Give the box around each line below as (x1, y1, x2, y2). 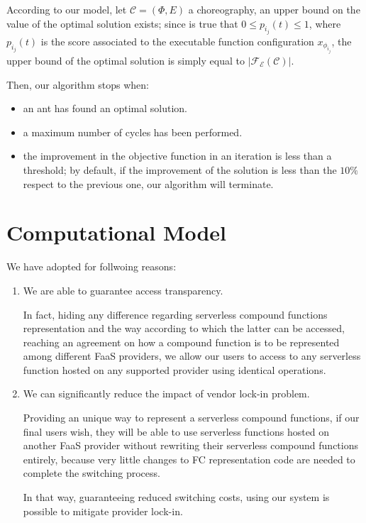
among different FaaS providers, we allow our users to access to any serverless (23, 348, 361, 363)
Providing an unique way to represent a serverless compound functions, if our (23, 410, 360, 425)
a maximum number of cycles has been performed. (23, 124, 243, 139)
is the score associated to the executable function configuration (40, 34, 314, 49)
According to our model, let (6, 2, 127, 16)
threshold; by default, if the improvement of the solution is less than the (23, 163, 337, 177)
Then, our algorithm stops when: (6, 77, 149, 92)
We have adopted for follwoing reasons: (6, 259, 177, 274)
